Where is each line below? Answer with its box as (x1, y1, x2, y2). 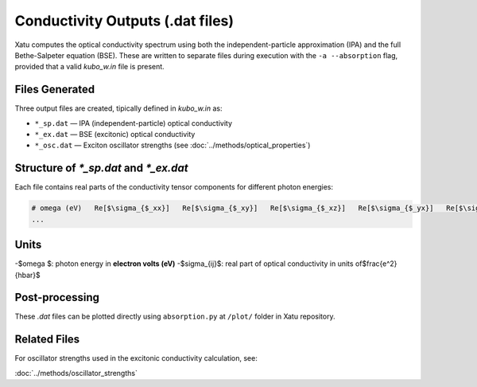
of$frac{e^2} (355, 259, 397, 268)
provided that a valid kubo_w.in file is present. (14, 62, 165, 72)
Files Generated (14, 83, 95, 96)
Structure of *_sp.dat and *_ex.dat (14, 162, 188, 175)
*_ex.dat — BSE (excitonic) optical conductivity (34, 130, 196, 139)
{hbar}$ (14, 270, 41, 279)
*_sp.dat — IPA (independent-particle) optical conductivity (34, 118, 233, 127)
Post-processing (14, 291, 99, 304)
